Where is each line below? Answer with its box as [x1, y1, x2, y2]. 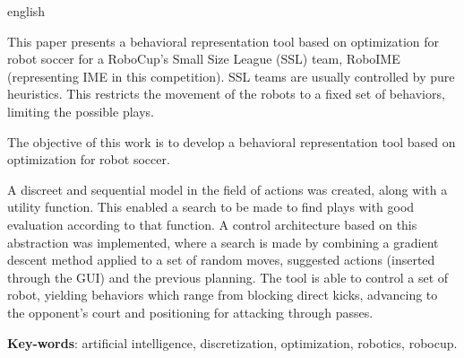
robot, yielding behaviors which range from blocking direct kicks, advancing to [7, 285, 438, 304]
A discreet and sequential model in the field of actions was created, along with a [7, 179, 448, 198]
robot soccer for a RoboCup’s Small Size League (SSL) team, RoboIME [7, 49, 400, 68]
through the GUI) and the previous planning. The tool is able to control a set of [7, 267, 449, 286]
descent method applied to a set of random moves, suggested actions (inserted [7, 250, 435, 269]
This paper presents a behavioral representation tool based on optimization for [7, 31, 440, 50]
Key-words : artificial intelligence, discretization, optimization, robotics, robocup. [7, 333, 458, 352]
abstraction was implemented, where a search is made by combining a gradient [7, 232, 439, 251]
